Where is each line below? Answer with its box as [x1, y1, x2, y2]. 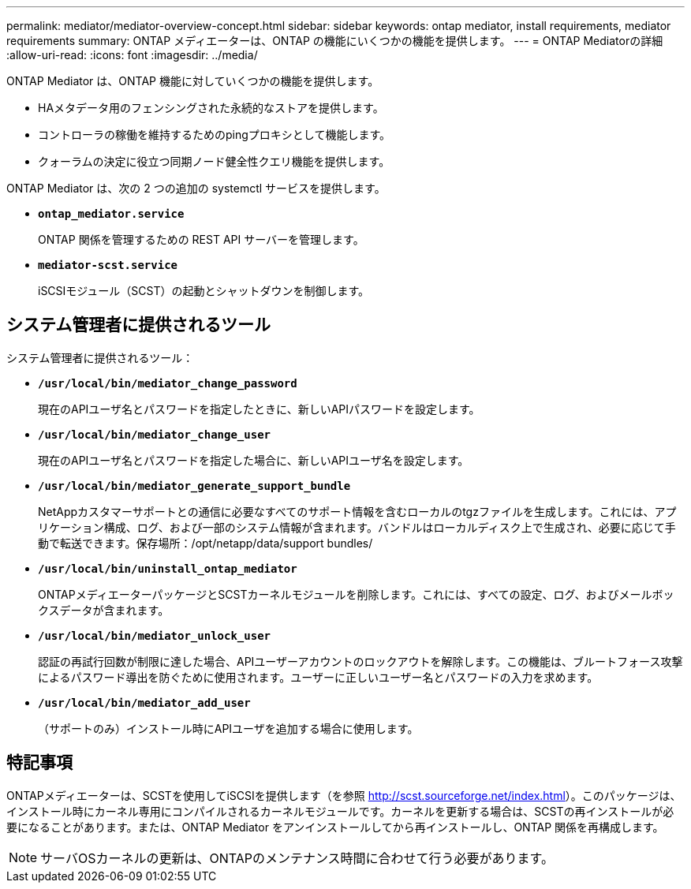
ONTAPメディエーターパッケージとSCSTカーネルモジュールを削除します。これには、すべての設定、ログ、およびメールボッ [38, 587, 674, 601]
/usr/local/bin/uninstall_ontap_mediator [38, 562, 297, 575]
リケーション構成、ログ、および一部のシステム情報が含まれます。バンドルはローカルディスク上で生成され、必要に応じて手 [38, 520, 676, 534]
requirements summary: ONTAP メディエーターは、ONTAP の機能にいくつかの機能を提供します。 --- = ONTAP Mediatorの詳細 [6, 34, 663, 47]
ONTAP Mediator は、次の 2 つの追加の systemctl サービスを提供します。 [6, 181, 386, 195]
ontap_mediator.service [38, 207, 185, 220]
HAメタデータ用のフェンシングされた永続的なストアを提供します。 [38, 101, 384, 114]
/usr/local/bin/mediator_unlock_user [38, 629, 271, 642]
